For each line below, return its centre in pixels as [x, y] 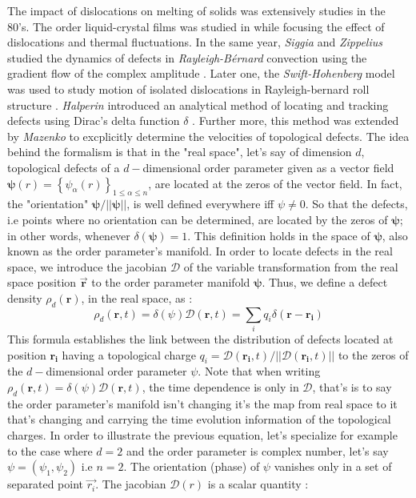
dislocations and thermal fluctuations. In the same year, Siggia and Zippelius [195, 42]
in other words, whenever [69, 235]
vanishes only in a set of [333, 466]
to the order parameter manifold [171, 282]
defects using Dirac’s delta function [94, 120]
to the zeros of [373, 354]
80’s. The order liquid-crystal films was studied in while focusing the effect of [196, 26]
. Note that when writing [259, 371]
